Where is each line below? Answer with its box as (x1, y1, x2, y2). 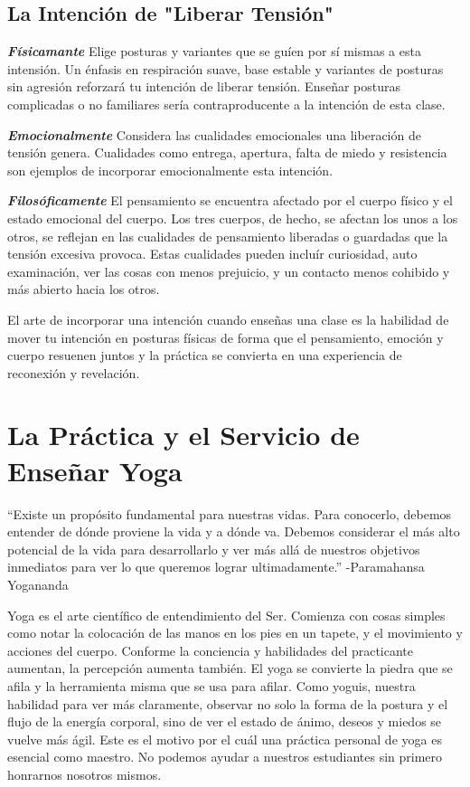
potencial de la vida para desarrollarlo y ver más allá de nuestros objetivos (7, 539, 420, 558)
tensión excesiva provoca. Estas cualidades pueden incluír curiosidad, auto (7, 244, 418, 263)
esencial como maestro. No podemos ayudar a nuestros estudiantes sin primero (7, 747, 443, 766)
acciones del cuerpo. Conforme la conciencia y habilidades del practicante (7, 640, 414, 659)
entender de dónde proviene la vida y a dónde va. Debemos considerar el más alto (7, 522, 460, 541)
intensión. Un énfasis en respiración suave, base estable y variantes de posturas (7, 59, 444, 78)
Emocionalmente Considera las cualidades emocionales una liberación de (7, 125, 421, 144)
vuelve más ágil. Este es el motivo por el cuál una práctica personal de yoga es (7, 729, 442, 748)
